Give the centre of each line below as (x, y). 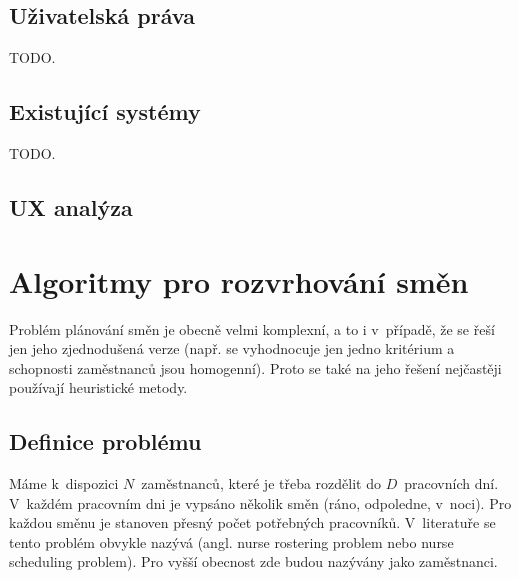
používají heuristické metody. (98, 387)
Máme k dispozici (64, 483)
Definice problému (105, 441)
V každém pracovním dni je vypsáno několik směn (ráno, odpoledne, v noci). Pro (260, 502)
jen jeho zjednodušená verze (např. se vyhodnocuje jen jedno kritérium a (232, 348)
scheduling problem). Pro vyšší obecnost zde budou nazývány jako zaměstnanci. (253, 561)
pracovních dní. (451, 483)
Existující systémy (105, 111)
